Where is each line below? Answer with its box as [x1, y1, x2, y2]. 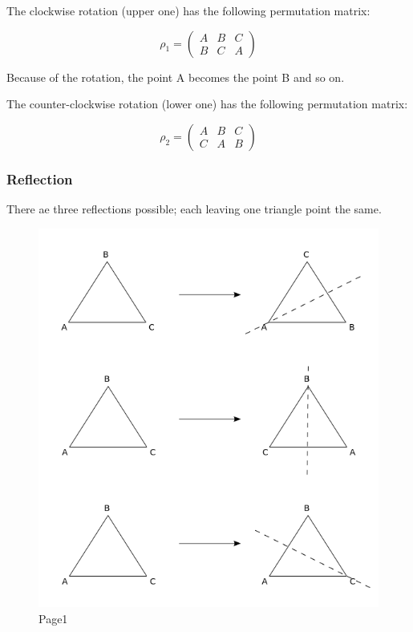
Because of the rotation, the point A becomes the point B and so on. [6, 68, 345, 85]
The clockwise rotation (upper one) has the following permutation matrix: [6, 2, 370, 18]
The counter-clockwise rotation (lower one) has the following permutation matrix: [6, 95, 408, 112]
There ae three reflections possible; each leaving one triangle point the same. [6, 201, 382, 217]
